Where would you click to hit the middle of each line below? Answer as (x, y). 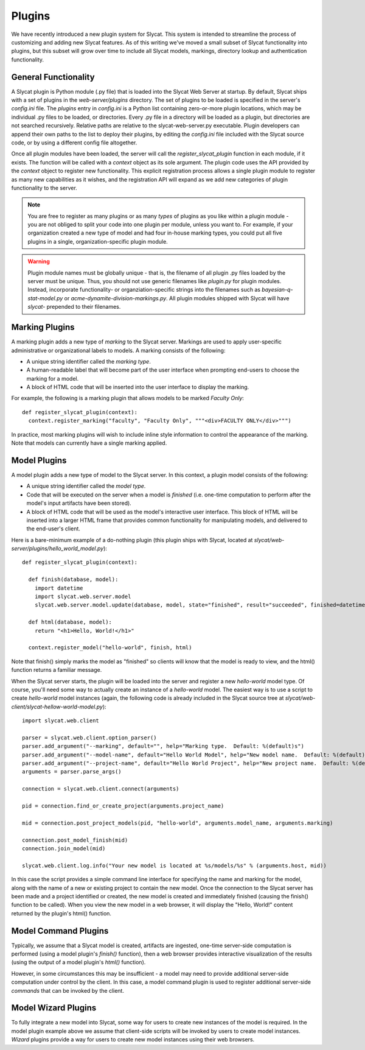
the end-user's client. (53, 529)
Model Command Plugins (60, 931)
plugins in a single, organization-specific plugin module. (98, 241)
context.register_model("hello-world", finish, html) (110, 648)
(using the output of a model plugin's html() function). (78, 962)
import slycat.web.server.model (83, 597)
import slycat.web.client (61, 721)
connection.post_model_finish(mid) (75, 840)
